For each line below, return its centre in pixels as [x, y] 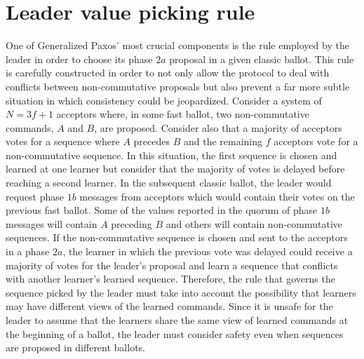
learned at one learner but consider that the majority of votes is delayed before [175, 169]
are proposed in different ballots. [76, 347]
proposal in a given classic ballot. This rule [262, 59]
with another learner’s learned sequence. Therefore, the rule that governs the [170, 279]
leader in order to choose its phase [79, 59]
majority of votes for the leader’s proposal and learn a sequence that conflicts [172, 265]
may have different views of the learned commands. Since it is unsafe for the [169, 306]
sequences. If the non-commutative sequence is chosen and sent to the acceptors [177, 237]
